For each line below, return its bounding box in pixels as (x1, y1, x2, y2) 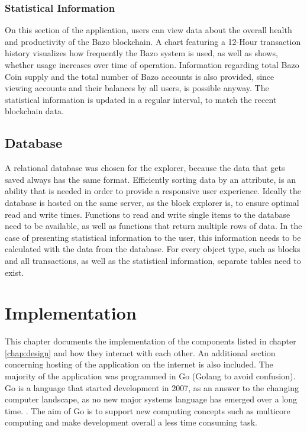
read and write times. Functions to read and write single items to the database (5, 208, 290, 220)
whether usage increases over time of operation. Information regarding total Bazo (5, 59, 299, 70)
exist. (5, 266, 24, 278)
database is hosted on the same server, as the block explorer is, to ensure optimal (5, 196, 299, 208)
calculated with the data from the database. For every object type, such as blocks (5, 243, 300, 255)
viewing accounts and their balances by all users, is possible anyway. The (5, 82, 269, 94)
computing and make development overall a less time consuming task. (5, 416, 257, 428)
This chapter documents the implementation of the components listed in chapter (5, 335, 296, 347)
